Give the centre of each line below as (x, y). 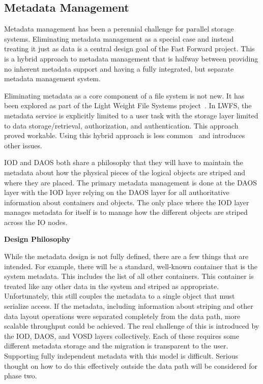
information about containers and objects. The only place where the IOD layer (127, 202)
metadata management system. (52, 78)
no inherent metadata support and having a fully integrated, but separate (119, 68)
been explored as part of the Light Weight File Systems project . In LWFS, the (128, 105)
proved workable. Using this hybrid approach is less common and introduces (125, 135)
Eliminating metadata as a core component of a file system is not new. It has (124, 95)
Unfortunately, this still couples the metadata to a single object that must (120, 296)
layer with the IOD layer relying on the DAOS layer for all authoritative (117, 192)
